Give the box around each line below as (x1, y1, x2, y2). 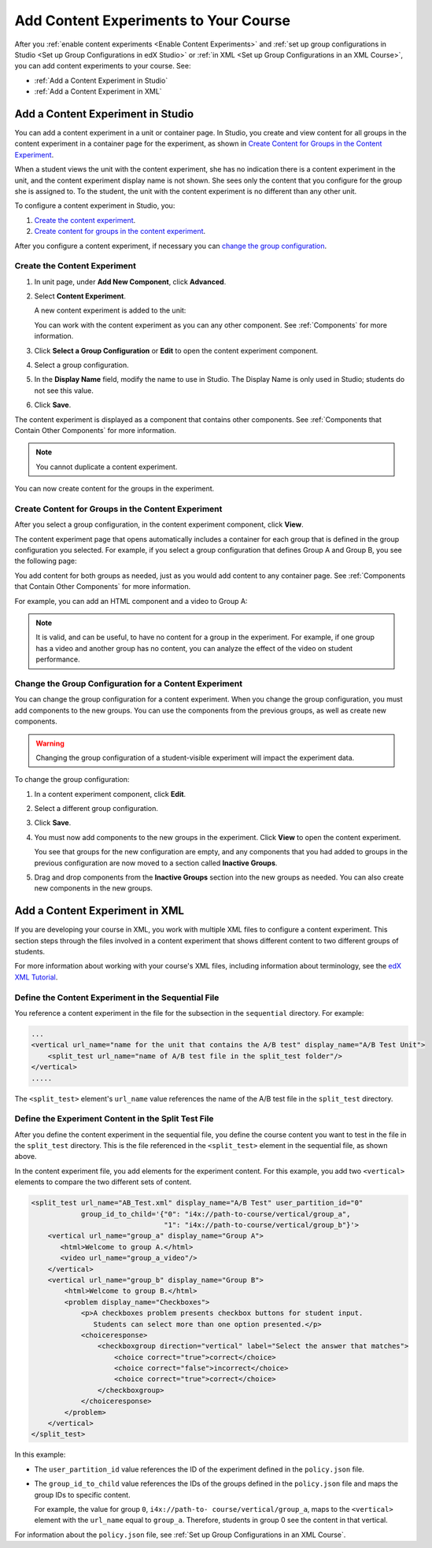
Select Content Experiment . (34, 291, 126, 301)
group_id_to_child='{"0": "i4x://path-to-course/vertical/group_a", (80, 1209, 351, 1218)
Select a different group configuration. (34, 804, 159, 813)
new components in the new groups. (34, 883, 153, 893)
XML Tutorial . (14, 972, 58, 982)
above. (14, 1152, 37, 1161)
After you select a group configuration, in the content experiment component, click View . (14, 520, 304, 529)
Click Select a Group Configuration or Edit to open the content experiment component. (34, 346, 319, 355)
